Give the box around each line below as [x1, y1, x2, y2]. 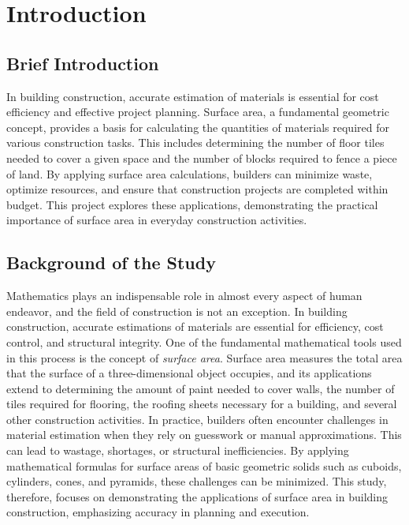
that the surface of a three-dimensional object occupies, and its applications [6, 365, 372, 381]
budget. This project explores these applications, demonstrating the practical [6, 196, 378, 212]
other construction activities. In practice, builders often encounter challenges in [6, 411, 389, 427]
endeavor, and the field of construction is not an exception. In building [6, 302, 348, 319]
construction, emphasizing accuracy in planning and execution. [6, 504, 310, 520]
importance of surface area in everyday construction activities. [6, 212, 307, 228]
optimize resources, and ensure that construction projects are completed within [6, 181, 389, 197]
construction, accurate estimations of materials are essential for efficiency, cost [6, 318, 384, 335]
